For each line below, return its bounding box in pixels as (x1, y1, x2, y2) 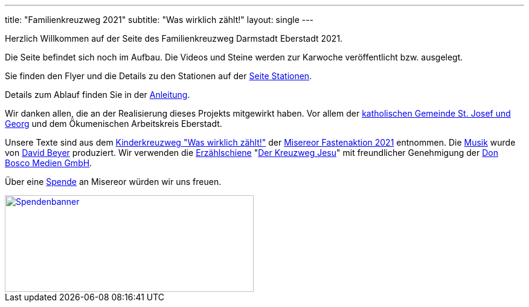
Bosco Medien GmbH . (5, 158, 92, 168)
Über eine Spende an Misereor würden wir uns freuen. (5, 176, 222, 187)
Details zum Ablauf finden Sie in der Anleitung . (5, 89, 190, 100)
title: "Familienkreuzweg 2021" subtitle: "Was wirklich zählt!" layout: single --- (5, 15, 314, 25)
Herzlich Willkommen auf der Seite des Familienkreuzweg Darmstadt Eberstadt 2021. (5, 33, 343, 44)
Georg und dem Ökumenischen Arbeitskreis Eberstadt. (5, 118, 222, 129)
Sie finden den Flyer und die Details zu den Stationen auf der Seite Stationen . (5, 71, 312, 81)
